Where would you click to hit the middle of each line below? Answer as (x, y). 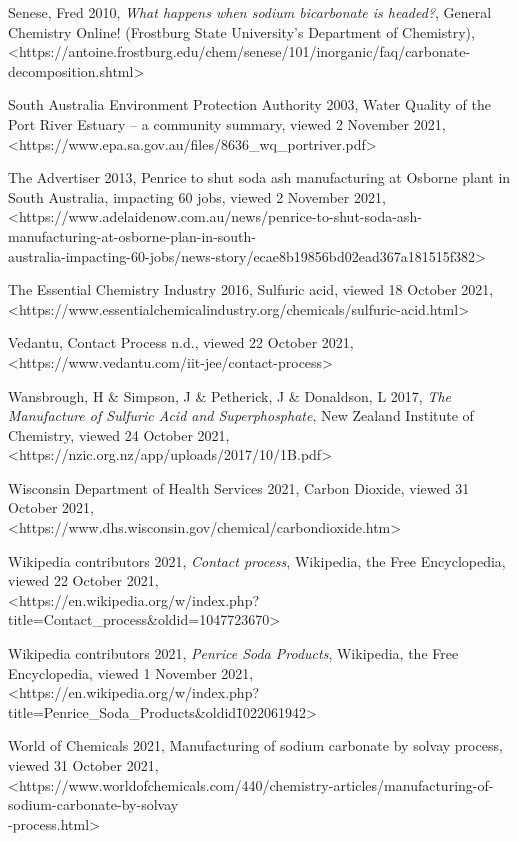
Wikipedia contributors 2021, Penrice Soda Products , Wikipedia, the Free (233, 653)
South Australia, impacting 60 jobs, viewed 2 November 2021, (197, 196)
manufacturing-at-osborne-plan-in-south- (132, 235)
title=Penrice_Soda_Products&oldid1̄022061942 (157, 711)
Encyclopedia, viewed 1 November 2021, (131, 672)
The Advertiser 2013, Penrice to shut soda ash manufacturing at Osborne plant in (259, 177)
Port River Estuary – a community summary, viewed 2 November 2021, (227, 123)
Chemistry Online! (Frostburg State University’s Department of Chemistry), (241, 31)
